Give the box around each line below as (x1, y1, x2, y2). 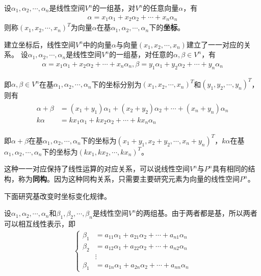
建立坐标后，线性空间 (4, 39, 75, 49)
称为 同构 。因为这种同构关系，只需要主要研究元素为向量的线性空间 (18, 173, 240, 184)
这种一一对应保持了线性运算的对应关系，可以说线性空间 (4, 163, 190, 174)
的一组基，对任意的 (109, 49, 174, 60)
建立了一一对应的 (186, 39, 244, 49)
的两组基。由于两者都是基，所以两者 (136, 208, 257, 218)
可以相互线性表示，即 (4, 218, 75, 229)
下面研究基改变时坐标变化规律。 (4, 190, 111, 201)
